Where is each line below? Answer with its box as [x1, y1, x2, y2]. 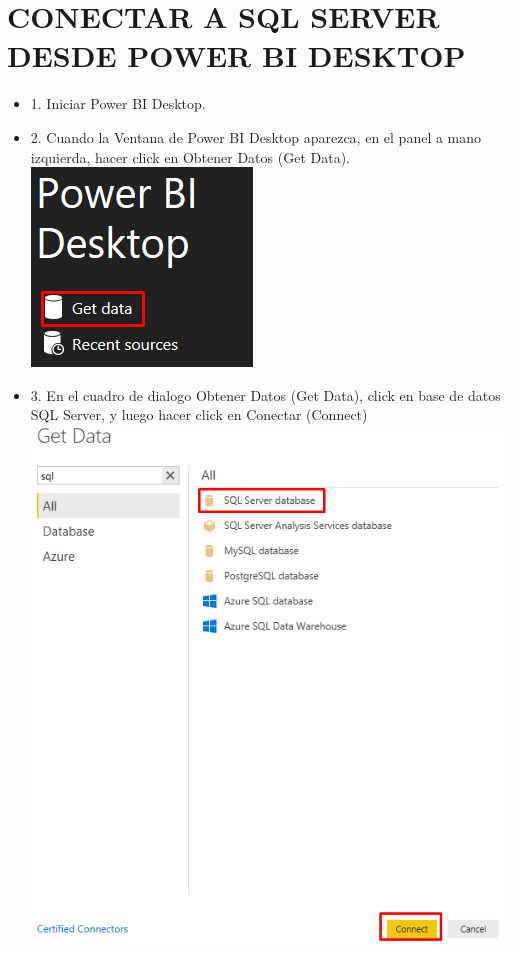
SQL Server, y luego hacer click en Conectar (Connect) [30, 404, 368, 425]
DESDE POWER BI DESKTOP [7, 35, 466, 76]
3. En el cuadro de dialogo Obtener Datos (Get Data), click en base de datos [30, 384, 501, 405]
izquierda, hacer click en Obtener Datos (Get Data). [30, 146, 350, 167]
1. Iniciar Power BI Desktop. [30, 93, 206, 114]
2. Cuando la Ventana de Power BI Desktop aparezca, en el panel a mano [30, 126, 482, 147]
